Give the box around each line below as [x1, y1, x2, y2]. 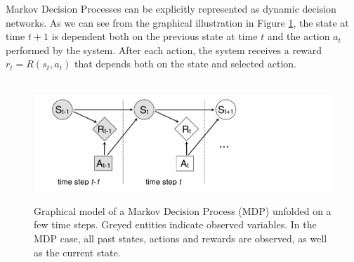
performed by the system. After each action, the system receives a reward [6, 42, 322, 57]
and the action [267, 29, 330, 44]
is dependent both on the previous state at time [51, 29, 258, 44]
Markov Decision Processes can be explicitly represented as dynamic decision [6, 1, 336, 15]
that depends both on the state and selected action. [74, 56, 296, 71]
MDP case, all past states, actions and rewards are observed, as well [34, 230, 327, 245]
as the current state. [34, 244, 121, 259]
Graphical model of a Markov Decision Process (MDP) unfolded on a [34, 203, 332, 218]
